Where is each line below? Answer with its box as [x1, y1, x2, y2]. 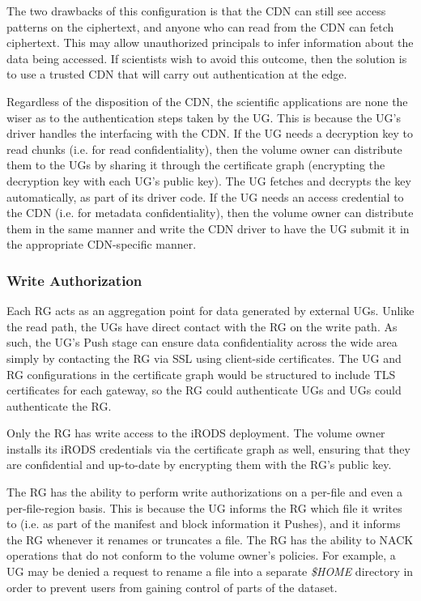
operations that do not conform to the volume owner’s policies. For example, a [6, 547, 396, 564]
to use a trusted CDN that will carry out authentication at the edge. [6, 66, 347, 83]
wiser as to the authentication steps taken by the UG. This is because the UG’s [6, 109, 401, 126]
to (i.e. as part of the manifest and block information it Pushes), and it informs [6, 515, 401, 532]
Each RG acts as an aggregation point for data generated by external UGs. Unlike [6, 302, 415, 319]
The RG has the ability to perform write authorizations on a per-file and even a [6, 484, 403, 501]
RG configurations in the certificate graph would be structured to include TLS [6, 365, 396, 382]
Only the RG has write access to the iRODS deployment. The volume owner [6, 424, 385, 441]
